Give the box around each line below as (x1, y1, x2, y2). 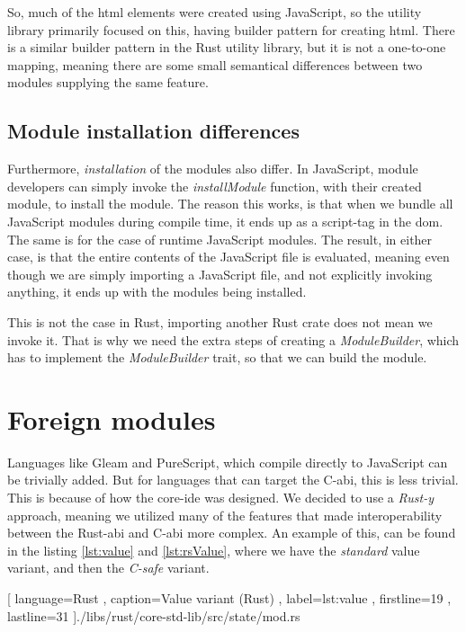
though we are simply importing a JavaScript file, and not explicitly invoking (7, 264, 433, 283)
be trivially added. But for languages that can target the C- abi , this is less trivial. (7, 470, 459, 489)
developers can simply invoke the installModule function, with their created (7, 176, 422, 195)
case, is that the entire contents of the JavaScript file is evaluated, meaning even (7, 247, 450, 266)
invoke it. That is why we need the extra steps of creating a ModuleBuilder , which (7, 330, 460, 349)
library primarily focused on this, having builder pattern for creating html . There (7, 20, 455, 39)
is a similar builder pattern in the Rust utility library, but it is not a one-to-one (7, 38, 446, 57)
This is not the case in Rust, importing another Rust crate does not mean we (7, 312, 433, 331)
